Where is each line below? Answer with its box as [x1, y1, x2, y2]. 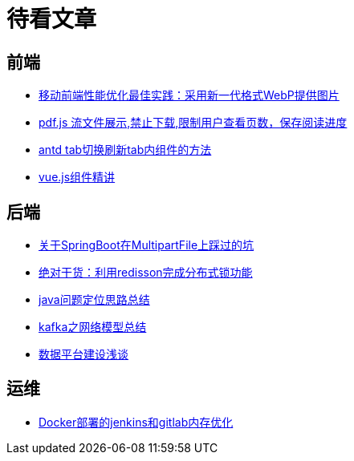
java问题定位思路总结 [39, 293, 150, 307]
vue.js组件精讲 [39, 170, 116, 184]
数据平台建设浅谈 [39, 347, 128, 362]
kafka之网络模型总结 [39, 320, 147, 334]
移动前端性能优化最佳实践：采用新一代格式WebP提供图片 [39, 88, 340, 103]
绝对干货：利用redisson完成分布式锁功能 [39, 265, 253, 280]
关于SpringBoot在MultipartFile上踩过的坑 [39, 238, 254, 253]
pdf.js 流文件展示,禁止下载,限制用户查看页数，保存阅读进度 [39, 115, 348, 130]
